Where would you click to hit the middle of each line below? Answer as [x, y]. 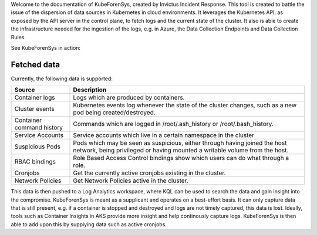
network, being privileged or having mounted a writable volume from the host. [181, 151]
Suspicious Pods [38, 147]
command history [38, 128]
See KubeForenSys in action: [46, 47]
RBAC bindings [35, 162]
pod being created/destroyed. [114, 113]
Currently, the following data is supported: [62, 79]
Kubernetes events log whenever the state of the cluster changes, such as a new [185, 105]
